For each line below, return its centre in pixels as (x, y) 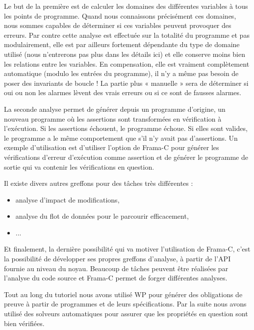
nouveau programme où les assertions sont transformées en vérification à (113, 118)
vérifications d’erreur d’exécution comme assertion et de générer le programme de (126, 157)
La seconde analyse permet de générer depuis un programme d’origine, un (115, 109)
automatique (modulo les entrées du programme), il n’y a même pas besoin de (121, 73)
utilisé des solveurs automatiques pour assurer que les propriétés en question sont (126, 314)
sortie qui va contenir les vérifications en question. (79, 166)
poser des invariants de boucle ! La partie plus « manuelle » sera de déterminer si (126, 83)
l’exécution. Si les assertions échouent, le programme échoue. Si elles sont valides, (126, 128)
